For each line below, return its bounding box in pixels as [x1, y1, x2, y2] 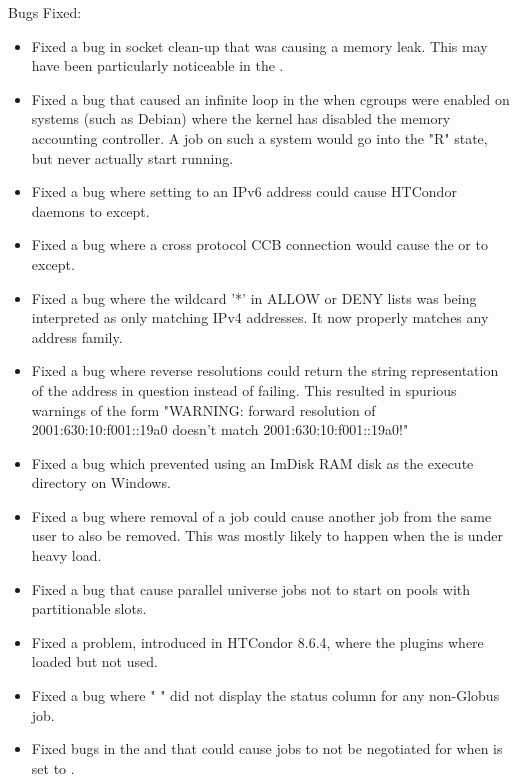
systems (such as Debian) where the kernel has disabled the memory [31, 108, 451, 129]
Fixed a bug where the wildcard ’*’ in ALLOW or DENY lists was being [31, 287, 477, 308]
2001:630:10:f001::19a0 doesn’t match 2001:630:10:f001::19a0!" [31, 419, 409, 440]
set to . [31, 757, 75, 778]
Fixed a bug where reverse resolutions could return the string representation [31, 360, 499, 381]
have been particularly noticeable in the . [31, 55, 284, 76]
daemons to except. [31, 200, 150, 221]
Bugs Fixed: [8, 2, 82, 22]
